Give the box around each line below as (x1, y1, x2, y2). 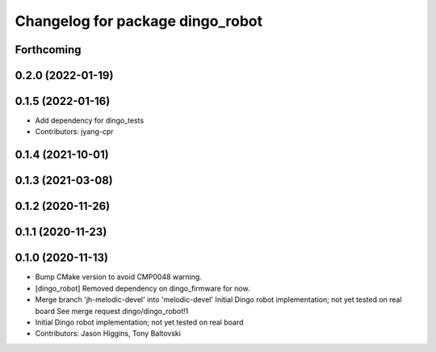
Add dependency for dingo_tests (35, 115, 145, 125)
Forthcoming (15, 43, 82, 57)
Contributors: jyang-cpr (35, 127, 114, 136)
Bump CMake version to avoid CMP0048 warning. (35, 272, 202, 282)
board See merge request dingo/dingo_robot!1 (35, 306, 189, 316)
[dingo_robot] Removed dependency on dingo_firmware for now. (35, 283, 250, 293)
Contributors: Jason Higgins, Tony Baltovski (35, 329, 182, 338)
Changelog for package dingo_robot (15, 12, 262, 30)
